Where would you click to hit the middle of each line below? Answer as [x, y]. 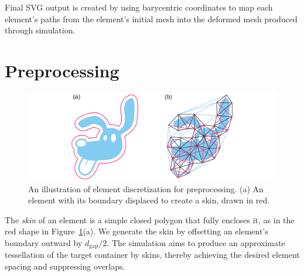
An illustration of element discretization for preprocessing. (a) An [146, 188]
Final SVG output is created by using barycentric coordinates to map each [139, 7]
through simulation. [40, 30]
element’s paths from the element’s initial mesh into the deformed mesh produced [151, 18]
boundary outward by [44, 242]
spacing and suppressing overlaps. [65, 266]
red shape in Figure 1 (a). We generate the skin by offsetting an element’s [136, 231]
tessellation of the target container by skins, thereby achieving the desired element [152, 255]
